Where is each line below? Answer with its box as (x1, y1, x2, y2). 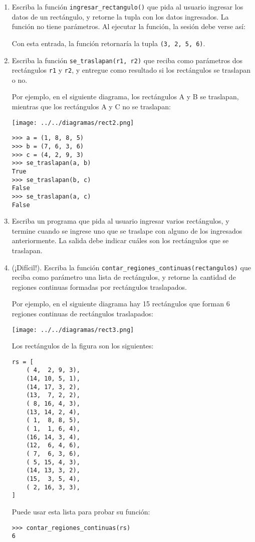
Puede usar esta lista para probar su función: (12, 506, 150, 516)
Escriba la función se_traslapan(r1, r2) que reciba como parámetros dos (12, 55, 243, 65)
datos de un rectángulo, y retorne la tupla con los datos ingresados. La (12, 11, 229, 22)
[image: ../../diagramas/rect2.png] (12, 119, 134, 126)
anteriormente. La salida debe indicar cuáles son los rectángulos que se (12, 235, 229, 246)
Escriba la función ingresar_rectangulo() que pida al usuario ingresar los (12, 2, 243, 12)
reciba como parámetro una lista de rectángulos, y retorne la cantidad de (12, 272, 236, 282)
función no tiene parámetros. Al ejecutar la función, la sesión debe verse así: (12, 21, 245, 32)
